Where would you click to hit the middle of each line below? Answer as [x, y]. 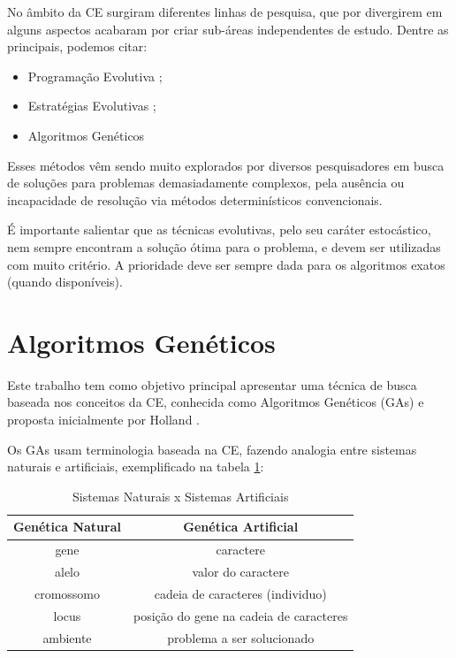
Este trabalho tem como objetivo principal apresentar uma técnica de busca [212, 384]
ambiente [67, 637]
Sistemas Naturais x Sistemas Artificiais [181, 496]
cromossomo [67, 593]
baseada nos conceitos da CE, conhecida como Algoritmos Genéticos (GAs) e [216, 402]
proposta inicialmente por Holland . [103, 420]
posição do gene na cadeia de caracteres [240, 615]
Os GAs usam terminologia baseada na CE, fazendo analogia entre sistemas [212, 449]
